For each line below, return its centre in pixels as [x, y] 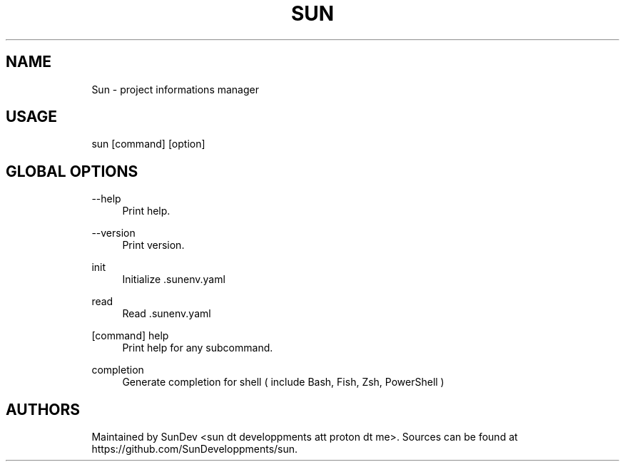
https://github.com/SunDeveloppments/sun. [195, 449]
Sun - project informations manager [175, 89]
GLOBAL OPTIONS [72, 171]
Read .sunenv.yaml [167, 314]
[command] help [130, 336]
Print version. [153, 245]
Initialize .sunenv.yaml [174, 279]
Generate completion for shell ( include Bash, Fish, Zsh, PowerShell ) [283, 382]
